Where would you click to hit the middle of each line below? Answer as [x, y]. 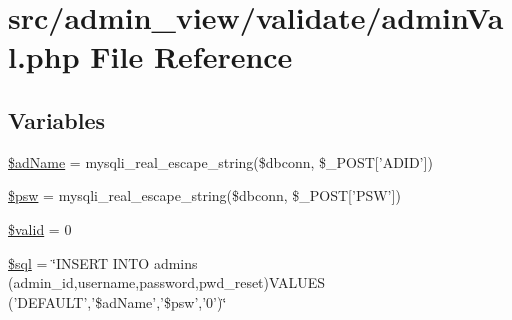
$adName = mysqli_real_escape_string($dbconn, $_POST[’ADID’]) [220, 161]
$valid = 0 [40, 228]
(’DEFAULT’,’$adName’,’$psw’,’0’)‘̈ [117, 301]
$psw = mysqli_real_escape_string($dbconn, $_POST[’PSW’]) [204, 195]
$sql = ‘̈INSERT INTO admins [103, 262]
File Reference [191, 56]
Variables [57, 119]
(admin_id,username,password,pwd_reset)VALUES [167, 282]
